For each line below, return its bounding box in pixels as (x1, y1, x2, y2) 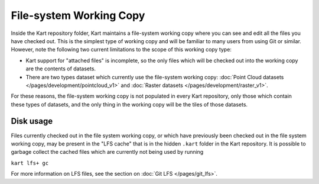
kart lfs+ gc (11, 160, 49, 166)
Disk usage (11, 116, 53, 127)
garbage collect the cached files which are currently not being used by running (11, 149, 204, 156)
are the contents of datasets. (25, 65, 96, 72)
